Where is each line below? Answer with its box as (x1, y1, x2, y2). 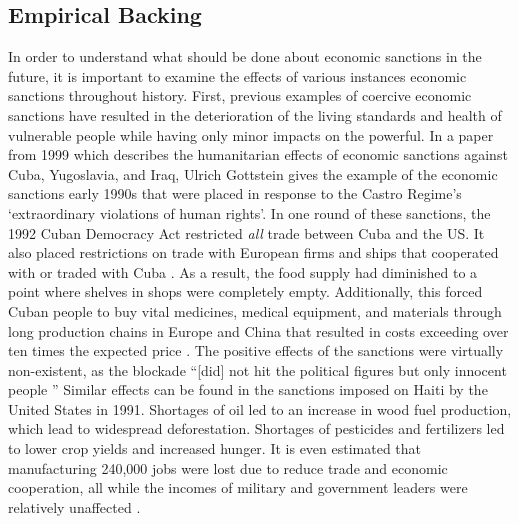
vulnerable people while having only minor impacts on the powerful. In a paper (8, 124, 494, 145)
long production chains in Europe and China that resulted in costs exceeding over (8, 320, 509, 341)
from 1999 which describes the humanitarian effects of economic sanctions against (8, 144, 508, 165)
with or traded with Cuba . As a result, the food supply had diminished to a (8, 261, 478, 282)
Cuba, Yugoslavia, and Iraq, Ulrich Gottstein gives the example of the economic (8, 163, 498, 184)
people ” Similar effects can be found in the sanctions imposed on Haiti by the (8, 379, 488, 400)
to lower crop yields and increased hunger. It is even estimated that (8, 438, 422, 459)
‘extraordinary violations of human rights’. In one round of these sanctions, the (8, 202, 491, 223)
